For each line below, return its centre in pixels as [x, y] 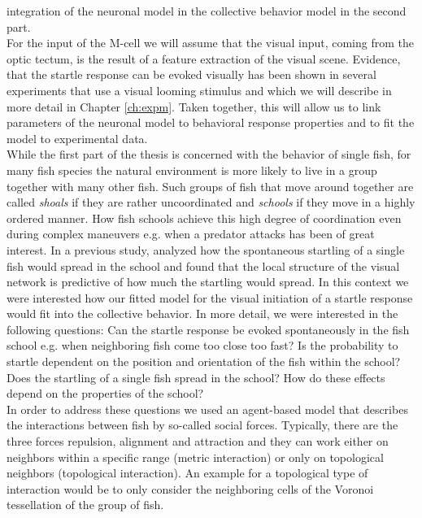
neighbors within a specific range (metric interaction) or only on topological [195, 457]
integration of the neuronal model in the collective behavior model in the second [207, 11]
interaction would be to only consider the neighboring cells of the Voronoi [190, 488]
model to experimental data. [77, 138]
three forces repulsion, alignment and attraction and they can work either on [198, 441]
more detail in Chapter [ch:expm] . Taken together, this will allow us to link [194, 106]
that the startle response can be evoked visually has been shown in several [191, 74]
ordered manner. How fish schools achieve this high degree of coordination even [204, 218]
